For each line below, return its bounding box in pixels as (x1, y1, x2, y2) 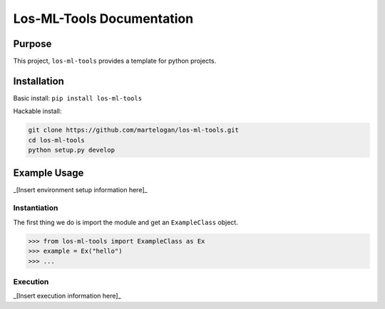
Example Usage (13, 167, 84, 179)
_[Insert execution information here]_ (13, 292, 121, 300)
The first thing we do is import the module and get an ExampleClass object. (13, 218, 238, 226)
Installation (13, 75, 64, 87)
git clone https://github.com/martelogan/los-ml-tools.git (28, 126, 239, 135)
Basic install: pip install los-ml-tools (13, 93, 143, 103)
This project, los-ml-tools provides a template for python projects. (13, 57, 217, 66)
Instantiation (13, 203, 58, 213)
